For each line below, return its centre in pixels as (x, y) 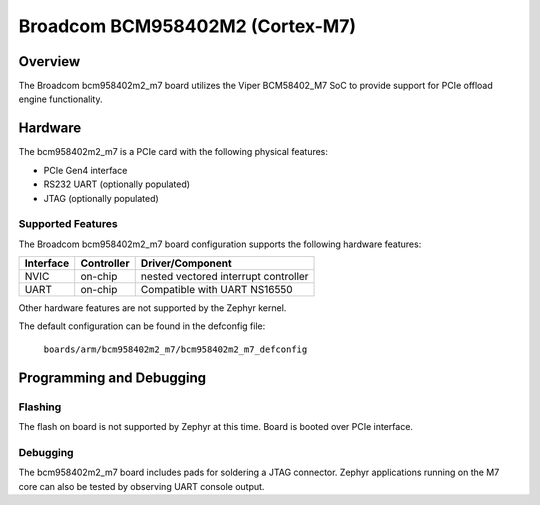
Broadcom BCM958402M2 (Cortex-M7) (187, 26)
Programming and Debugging (112, 377)
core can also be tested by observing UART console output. (141, 486)
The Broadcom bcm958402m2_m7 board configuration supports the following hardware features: (220, 244)
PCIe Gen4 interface (85, 170)
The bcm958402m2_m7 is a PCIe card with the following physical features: (173, 152)
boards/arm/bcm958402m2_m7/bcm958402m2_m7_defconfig (175, 349)
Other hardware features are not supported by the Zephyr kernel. (152, 308)
